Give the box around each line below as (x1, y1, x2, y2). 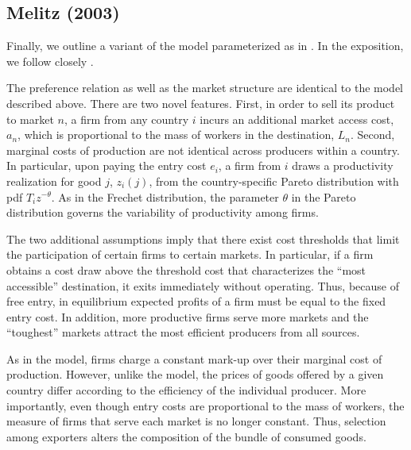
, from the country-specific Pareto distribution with (149, 172, 399, 189)
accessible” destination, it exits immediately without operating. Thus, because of (6, 277, 399, 294)
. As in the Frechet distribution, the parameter (51, 188, 279, 205)
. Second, (350, 126, 395, 143)
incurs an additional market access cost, (200, 110, 394, 127)
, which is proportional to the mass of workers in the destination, (17, 126, 335, 143)
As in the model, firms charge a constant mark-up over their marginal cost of (6, 350, 382, 367)
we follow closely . (6, 52, 94, 69)
